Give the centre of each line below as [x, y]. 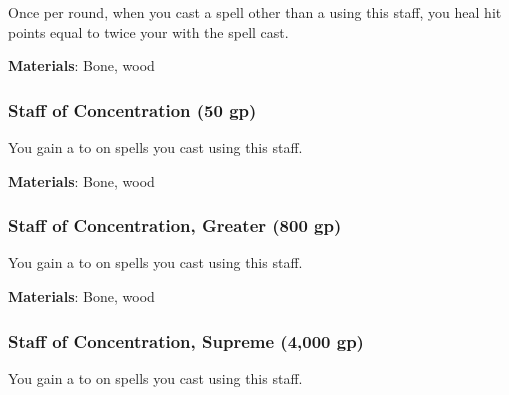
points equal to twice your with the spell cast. [148, 31]
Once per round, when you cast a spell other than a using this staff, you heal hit [255, 12]
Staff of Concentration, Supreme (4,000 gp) [186, 340]
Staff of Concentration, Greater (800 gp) [175, 225]
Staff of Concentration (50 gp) [132, 109]
